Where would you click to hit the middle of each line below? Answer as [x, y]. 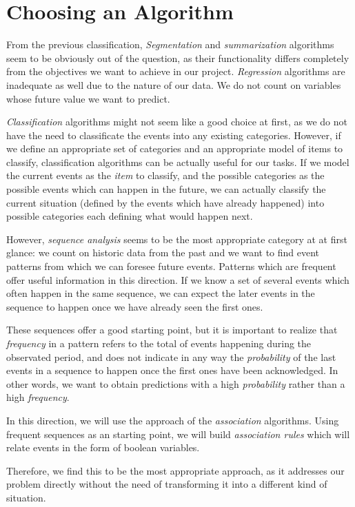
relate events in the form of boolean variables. [103, 447]
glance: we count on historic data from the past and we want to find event [163, 252]
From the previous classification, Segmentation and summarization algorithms [170, 44]
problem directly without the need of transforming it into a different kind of [167, 484]
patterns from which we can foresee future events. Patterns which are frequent [171, 266]
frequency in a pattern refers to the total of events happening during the [159, 343]
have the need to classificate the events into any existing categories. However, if [174, 135]
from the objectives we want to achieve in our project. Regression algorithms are [176, 71]
